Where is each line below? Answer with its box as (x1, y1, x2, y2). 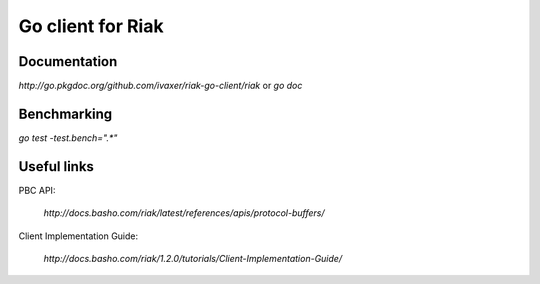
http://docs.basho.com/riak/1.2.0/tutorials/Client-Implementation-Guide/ (43, 253, 343, 265)
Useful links (18, 158, 95, 175)
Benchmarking (18, 105, 113, 122)
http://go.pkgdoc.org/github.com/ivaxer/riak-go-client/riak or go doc (18, 80, 303, 92)
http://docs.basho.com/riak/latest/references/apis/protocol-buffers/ (43, 207, 325, 219)
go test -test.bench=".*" (18, 131, 118, 144)
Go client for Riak (18, 15, 164, 37)
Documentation (18, 53, 118, 70)
